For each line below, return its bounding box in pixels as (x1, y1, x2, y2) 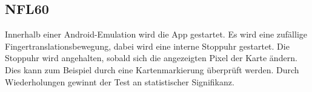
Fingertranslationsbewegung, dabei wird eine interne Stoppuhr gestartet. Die (5, 39, 290, 52)
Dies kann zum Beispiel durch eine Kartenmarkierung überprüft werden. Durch (5, 63, 299, 76)
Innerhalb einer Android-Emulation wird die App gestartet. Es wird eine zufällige (5, 28, 307, 41)
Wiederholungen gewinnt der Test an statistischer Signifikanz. (5, 75, 234, 88)
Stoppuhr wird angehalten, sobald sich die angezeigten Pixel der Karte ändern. (5, 51, 297, 64)
